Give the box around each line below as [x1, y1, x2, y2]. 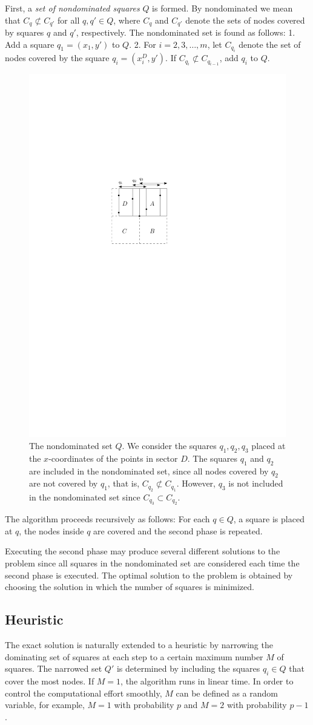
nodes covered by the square [5, 51, 110, 64]
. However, [176, 477, 216, 490]
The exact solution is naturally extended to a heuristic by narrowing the [5, 638, 273, 651]
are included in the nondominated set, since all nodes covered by [29, 464, 269, 477]
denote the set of [239, 38, 301, 50]
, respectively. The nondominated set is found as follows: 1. [76, 26, 295, 39]
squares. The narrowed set [5, 662, 102, 675]
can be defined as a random [176, 686, 278, 699]
